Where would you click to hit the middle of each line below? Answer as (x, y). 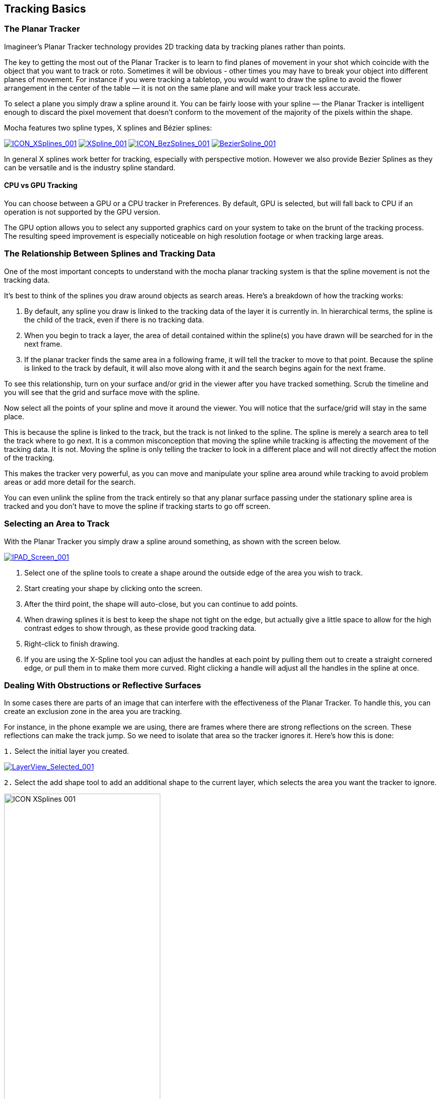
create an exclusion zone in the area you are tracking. (93, 712)
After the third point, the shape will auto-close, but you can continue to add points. (161, 604)
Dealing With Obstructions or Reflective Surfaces (103, 685)
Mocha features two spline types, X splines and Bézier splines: (108, 127)
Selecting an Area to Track (57, 524)
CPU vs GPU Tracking (41, 185)
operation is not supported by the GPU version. (82, 212)
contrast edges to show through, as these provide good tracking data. (140, 628)
